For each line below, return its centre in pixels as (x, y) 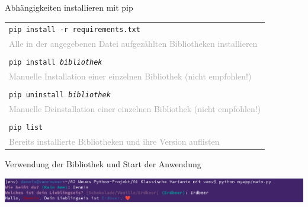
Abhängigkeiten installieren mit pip (69, 7)
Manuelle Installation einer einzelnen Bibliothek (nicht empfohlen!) (130, 76)
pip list (26, 128)
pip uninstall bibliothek (60, 95)
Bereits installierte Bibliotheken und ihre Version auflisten (114, 141)
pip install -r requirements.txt (75, 30)
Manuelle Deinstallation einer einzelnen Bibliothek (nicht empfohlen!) (135, 109)
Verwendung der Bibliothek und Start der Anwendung (103, 164)
